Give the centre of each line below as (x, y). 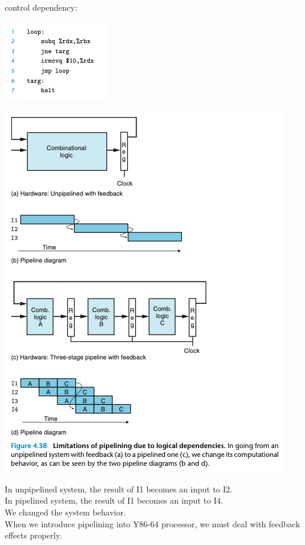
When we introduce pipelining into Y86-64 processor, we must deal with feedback (152, 523)
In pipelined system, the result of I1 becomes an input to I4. (114, 500)
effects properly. (33, 535)
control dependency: (41, 7)
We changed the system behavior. (66, 512)
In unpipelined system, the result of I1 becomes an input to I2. (119, 489)
